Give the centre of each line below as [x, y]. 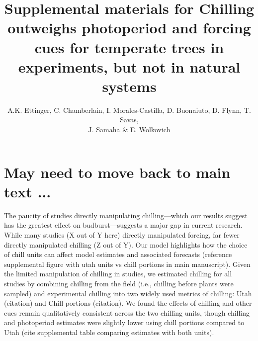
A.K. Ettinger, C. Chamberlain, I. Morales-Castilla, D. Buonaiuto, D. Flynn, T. [129, 110]
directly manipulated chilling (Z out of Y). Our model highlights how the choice [126, 244]
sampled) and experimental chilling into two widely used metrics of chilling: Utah [128, 293]
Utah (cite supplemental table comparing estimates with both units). [109, 332]
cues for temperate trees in [129, 47]
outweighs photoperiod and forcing [129, 28]
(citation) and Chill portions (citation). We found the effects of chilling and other [128, 303]
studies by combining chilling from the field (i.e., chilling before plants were [119, 283]
